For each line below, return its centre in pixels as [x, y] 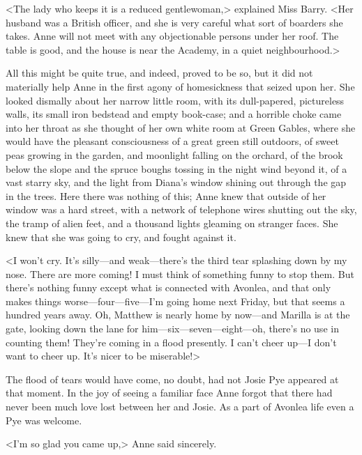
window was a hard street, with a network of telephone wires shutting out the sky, [181, 209]
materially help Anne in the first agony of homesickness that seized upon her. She [180, 86]
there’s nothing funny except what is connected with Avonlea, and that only [168, 287]
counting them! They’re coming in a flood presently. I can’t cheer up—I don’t [171, 342]
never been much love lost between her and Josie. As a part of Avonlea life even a [180, 407]
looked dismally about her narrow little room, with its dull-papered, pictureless [175, 100]
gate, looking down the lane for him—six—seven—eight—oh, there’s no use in [172, 329]
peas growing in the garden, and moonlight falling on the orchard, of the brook [174, 154]
